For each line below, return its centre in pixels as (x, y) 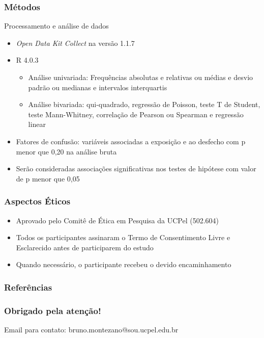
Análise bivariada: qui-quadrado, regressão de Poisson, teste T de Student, (144, 104)
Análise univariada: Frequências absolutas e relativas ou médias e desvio (141, 77)
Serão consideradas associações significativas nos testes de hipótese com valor (136, 168)
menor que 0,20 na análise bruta (66, 151)
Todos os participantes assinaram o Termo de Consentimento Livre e (123, 237)
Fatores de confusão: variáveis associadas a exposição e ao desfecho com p (131, 141)
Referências (28, 287)
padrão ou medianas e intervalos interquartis (98, 87)
